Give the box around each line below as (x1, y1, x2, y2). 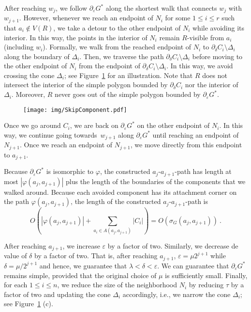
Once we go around (4, 120, 61, 130)
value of (4, 250, 27, 261)
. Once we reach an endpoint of (20, 140, 113, 150)
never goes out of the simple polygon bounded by (55, 89, 201, 99)
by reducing (189, 280, 224, 290)
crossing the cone (4, 70, 55, 80)
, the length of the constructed (71, 196, 161, 206)
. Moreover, (11, 89, 45, 99)
